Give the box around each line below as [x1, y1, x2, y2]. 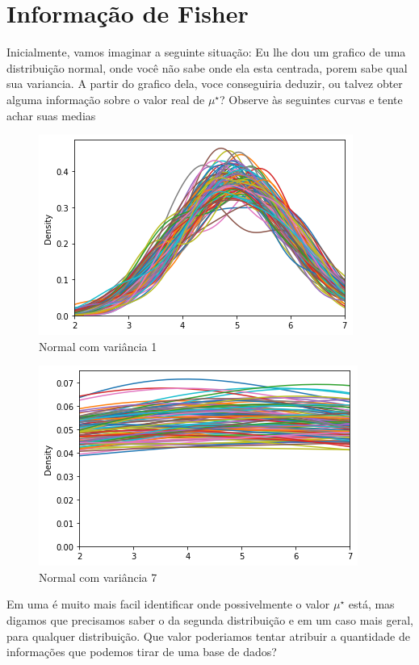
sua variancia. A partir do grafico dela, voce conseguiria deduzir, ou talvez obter [6, 75, 403, 92]
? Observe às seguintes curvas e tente [220, 90, 403, 107]
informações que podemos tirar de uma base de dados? [6, 643, 277, 660]
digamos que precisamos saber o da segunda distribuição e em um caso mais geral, [6, 612, 413, 629]
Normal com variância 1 [39, 337, 157, 354]
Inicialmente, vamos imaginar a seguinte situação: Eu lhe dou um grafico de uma [6, 44, 406, 61]
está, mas [348, 596, 395, 613]
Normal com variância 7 [39, 568, 157, 585]
